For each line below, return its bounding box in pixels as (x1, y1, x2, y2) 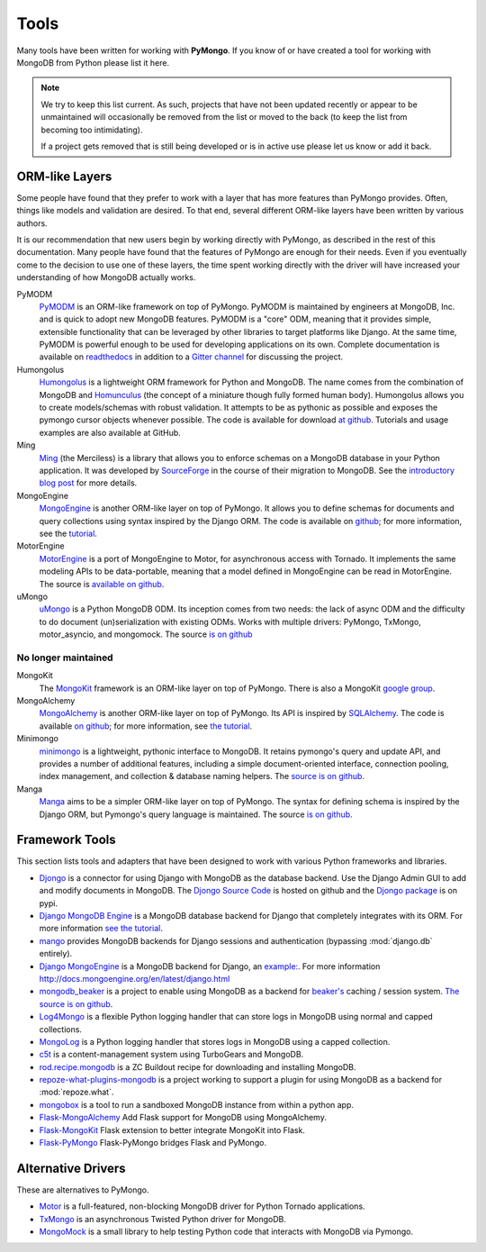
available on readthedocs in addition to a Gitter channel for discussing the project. (39, 351, 344, 362)
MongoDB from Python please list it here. (16, 57, 170, 68)
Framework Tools (16, 832, 116, 848)
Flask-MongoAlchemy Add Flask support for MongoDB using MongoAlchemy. (39, 1112, 328, 1123)
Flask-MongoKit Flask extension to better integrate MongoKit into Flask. (39, 1124, 306, 1135)
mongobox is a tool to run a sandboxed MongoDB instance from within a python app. (39, 1099, 355, 1110)
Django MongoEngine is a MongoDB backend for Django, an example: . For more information (39, 960, 381, 972)
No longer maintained (16, 651, 113, 664)
